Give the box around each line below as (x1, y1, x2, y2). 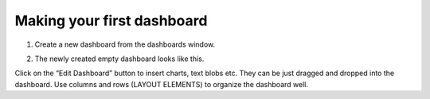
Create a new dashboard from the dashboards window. (34, 40, 216, 49)
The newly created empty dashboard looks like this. (34, 54, 205, 63)
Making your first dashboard (14, 12, 208, 29)
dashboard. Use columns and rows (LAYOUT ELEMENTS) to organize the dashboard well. (14, 79, 308, 89)
